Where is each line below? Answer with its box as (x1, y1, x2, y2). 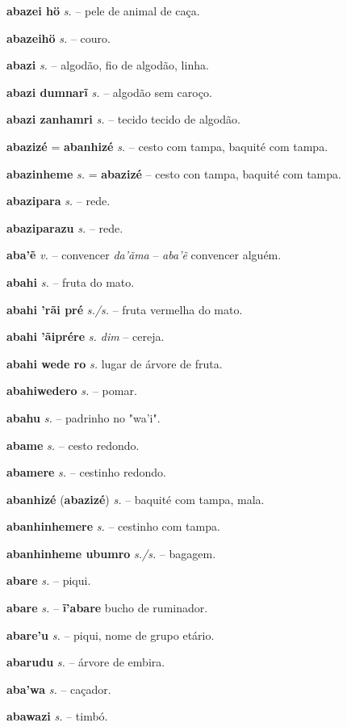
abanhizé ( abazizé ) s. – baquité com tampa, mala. (6, 490, 265, 507)
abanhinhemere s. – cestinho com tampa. (6, 518, 220, 535)
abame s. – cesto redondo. (6, 436, 140, 453)
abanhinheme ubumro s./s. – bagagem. (6, 544, 216, 561)
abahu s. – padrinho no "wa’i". (6, 409, 161, 426)
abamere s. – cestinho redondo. (6, 464, 166, 481)
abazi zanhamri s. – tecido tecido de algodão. (6, 111, 240, 128)
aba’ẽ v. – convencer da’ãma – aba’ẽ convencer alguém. (6, 246, 282, 263)
